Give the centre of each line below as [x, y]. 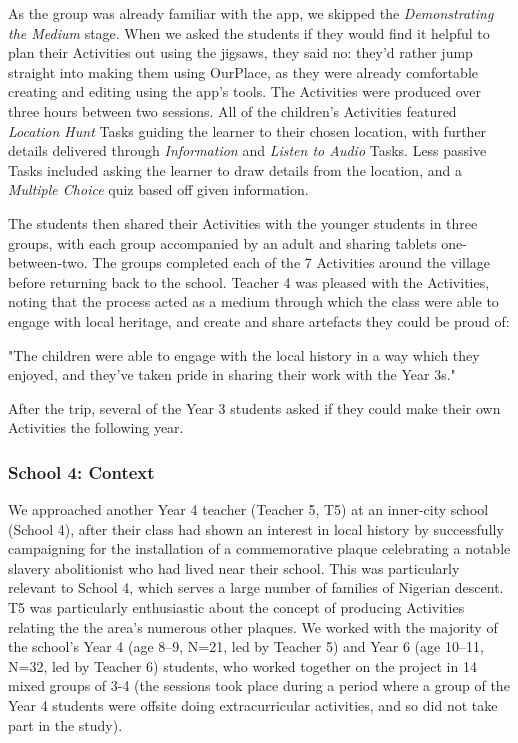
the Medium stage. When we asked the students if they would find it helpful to [249, 32]
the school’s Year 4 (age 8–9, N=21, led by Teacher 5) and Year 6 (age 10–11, [246, 646]
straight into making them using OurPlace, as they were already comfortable [243, 71]
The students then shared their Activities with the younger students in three [243, 222]
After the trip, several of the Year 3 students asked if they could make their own [254, 407]
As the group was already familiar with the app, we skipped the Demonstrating [251, 13]
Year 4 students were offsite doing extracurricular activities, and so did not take [253, 705]
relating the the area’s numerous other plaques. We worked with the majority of [253, 626]
